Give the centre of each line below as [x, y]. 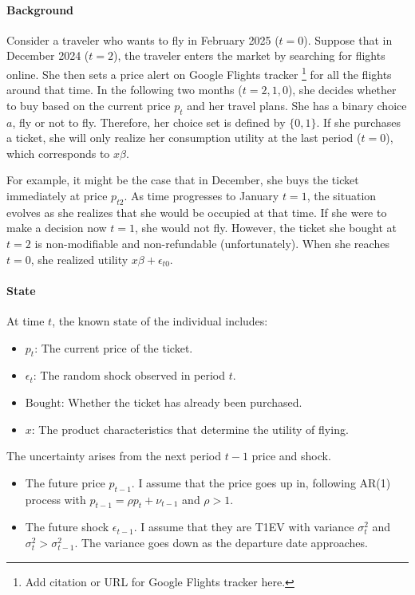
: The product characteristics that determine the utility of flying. [190, 429]
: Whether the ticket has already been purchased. [182, 402]
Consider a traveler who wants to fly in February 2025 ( [143, 39]
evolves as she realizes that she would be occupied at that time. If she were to [197, 212]
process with [55, 499]
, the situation [342, 195]
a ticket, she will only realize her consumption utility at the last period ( [184, 138]
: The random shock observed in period [129, 375]
